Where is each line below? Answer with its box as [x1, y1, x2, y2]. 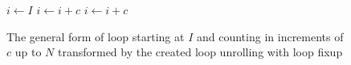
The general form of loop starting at [6, 28, 185, 44]
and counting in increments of [196, 28, 344, 44]
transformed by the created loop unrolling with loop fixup [57, 44, 343, 60]
